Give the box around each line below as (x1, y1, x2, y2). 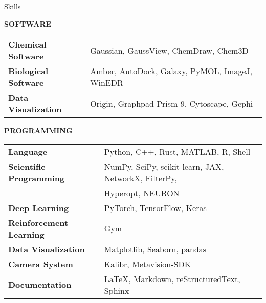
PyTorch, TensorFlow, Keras (104, 201, 207, 214)
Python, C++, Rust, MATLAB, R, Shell (104, 145, 251, 157)
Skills (4, 1, 21, 11)
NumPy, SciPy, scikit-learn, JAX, (104, 160, 224, 172)
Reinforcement (8, 216, 69, 228)
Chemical (8, 38, 47, 51)
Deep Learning (8, 201, 69, 214)
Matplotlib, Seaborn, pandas (104, 243, 207, 255)
